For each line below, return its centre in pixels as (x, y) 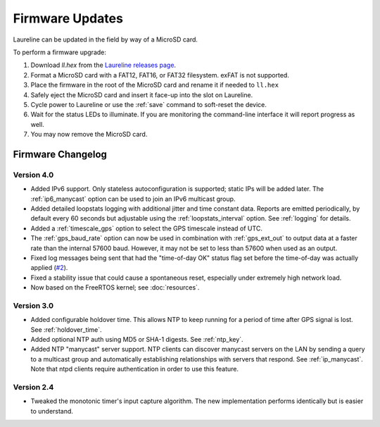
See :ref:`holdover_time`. (66, 329)
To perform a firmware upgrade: (60, 52)
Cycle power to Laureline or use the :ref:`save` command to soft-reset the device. (149, 104)
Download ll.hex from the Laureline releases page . (103, 65)
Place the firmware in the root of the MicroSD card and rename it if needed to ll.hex (155, 85)
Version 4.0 (33, 175)
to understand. (52, 411)
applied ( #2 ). (49, 268)
